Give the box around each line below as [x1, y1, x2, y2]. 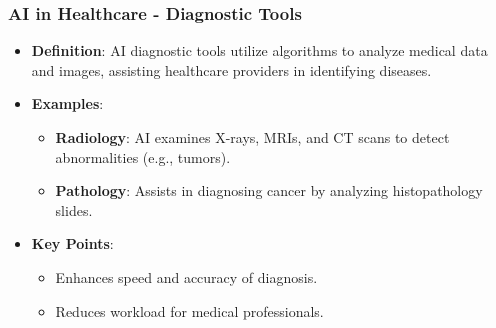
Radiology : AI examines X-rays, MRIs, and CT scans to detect [55, 127, 450, 147]
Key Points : [31, 233, 114, 254]
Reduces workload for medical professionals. [55, 300, 324, 321]
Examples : [31, 93, 104, 114]
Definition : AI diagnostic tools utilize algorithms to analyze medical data [31, 40, 488, 61]
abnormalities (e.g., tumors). [55, 146, 231, 167]
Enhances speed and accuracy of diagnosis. [55, 266, 318, 287]
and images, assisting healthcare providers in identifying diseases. [31, 59, 432, 80]
